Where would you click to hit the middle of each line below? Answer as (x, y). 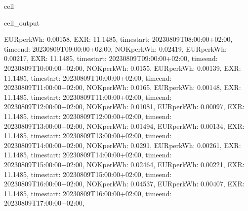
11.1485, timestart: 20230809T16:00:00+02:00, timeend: (88, 193)
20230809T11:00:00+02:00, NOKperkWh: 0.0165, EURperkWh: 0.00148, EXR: (123, 87)
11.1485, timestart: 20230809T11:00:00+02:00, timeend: (88, 97)
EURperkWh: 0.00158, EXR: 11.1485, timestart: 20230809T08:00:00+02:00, (118, 39)
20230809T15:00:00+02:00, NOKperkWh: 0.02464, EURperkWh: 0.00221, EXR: (124, 164)
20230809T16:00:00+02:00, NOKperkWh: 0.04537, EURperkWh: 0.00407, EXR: (124, 184)
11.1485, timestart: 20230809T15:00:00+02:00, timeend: (88, 174)
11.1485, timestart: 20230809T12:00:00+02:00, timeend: (88, 116)
